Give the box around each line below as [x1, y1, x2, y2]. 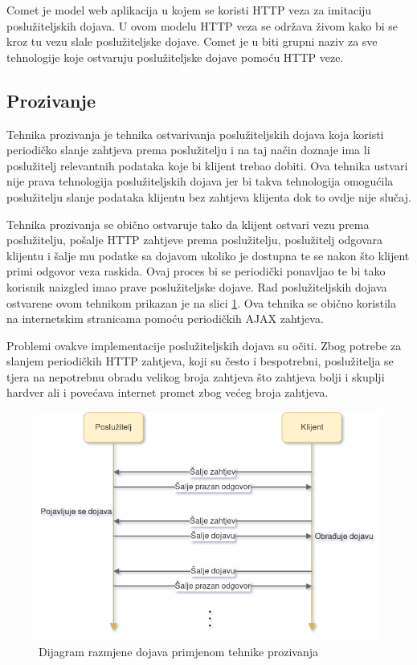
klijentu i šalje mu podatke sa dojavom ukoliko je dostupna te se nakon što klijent [6, 247, 410, 263]
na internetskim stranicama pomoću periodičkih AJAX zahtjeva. [6, 310, 324, 327]
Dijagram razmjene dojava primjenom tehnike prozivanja [39, 643, 319, 659]
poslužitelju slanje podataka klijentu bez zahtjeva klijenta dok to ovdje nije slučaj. [6, 188, 411, 205]
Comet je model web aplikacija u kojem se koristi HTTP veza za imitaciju [6, 2, 372, 18]
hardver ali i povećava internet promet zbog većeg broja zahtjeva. [6, 384, 329, 401]
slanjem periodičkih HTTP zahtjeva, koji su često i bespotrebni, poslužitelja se [6, 353, 394, 369]
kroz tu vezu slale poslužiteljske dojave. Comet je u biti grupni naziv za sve [6, 33, 378, 50]
